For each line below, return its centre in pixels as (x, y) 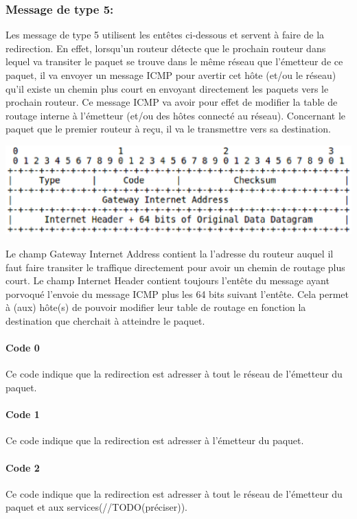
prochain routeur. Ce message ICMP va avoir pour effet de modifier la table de (172, 102)
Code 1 (23, 414)
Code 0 (23, 348)
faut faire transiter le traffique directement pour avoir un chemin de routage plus (175, 267)
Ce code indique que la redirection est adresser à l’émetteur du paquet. (155, 440)
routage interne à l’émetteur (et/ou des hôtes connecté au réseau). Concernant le (176, 115)
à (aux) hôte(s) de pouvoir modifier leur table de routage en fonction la (156, 307)
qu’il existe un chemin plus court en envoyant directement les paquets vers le (167, 88)
